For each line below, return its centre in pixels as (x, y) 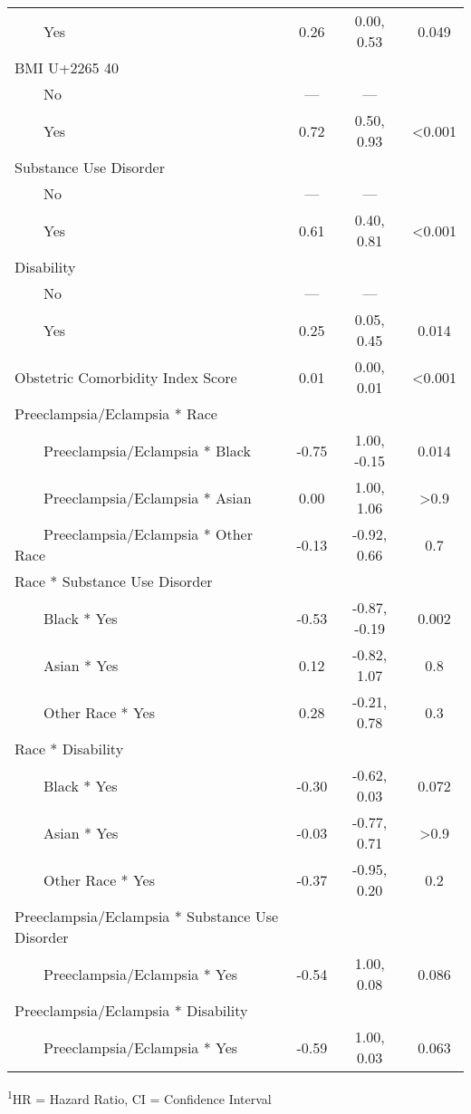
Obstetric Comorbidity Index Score (126, 377)
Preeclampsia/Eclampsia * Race (116, 413)
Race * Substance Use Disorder (114, 581)
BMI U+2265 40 (67, 67)
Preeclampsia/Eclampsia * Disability (131, 1010)
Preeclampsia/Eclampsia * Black (147, 450)
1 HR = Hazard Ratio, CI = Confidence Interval (139, 1097)
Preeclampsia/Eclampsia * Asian (148, 497)
